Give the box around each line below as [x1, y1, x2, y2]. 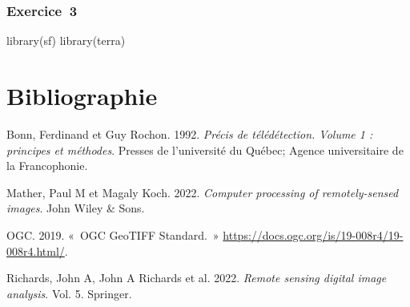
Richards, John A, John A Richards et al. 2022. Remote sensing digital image [6, 269, 387, 286]
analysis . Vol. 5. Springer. [6, 285, 132, 301]
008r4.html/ [6, 242, 65, 259]
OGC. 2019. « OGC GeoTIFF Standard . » [6, 226, 219, 243]
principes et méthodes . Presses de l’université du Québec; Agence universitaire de [6, 141, 404, 158]
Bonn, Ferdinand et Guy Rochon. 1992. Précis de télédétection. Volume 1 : [6, 125, 373, 142]
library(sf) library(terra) [6, 32, 126, 49]
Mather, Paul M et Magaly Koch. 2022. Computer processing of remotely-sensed [6, 184, 399, 200]
